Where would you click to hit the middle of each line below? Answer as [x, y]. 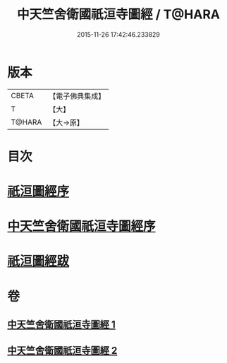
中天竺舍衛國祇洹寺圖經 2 [62, 351]
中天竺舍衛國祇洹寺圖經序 [82, 226]
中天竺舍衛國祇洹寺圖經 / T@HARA [118, 14]
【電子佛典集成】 [77, 96]
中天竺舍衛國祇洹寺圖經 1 [62, 325]
